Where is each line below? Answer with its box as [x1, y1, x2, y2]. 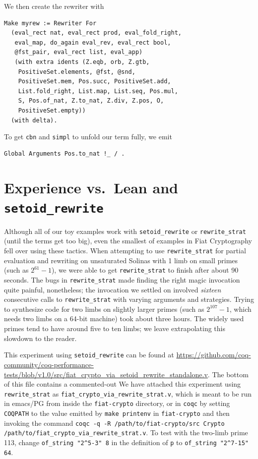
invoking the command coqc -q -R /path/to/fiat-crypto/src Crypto [4, 417, 225, 428]
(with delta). [11, 116, 58, 124]
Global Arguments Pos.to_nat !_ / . [4, 150, 125, 157]
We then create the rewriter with [4, 1, 104, 11]
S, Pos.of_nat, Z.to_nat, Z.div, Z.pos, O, [18, 97, 164, 105]
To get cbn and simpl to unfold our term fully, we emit [4, 131, 172, 142]
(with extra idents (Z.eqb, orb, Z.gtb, [14, 58, 150, 65]
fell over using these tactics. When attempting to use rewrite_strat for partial [4, 245, 246, 256]
